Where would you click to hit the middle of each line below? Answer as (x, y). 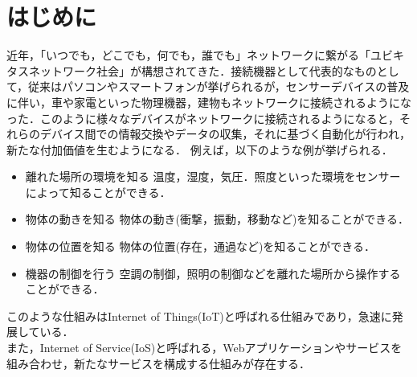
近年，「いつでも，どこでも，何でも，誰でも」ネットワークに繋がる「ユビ (200, 55)
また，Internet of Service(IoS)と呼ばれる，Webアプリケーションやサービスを (204, 348)
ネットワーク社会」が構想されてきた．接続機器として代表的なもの (202, 70)
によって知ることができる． (98, 192)
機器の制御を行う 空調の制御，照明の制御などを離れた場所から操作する (213, 273)
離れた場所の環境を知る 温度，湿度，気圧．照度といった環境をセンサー (213, 176)
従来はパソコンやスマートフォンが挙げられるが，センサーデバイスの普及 (219, 86)
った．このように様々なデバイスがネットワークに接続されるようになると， (203, 118)
